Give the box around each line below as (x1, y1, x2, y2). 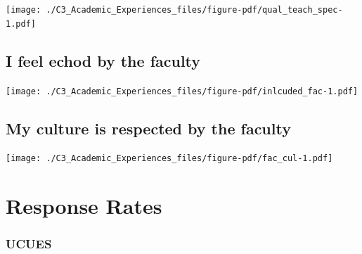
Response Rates (6, 191, 162, 220)
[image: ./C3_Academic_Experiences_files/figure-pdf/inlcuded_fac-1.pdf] (6, 86, 358, 96)
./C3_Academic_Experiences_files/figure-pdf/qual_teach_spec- (46, 5, 343, 15)
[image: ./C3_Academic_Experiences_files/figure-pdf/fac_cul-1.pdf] (6, 153, 333, 164)
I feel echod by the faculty (6, 49, 201, 71)
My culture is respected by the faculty (6, 117, 291, 139)
